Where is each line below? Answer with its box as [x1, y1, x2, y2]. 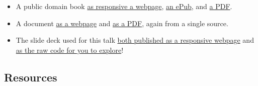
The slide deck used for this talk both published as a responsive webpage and [16, 35, 254, 45]
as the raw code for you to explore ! [16, 44, 124, 55]
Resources [4, 69, 57, 84]
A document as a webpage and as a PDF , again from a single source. [16, 18, 228, 28]
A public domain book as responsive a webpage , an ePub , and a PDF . [16, 1, 232, 11]
